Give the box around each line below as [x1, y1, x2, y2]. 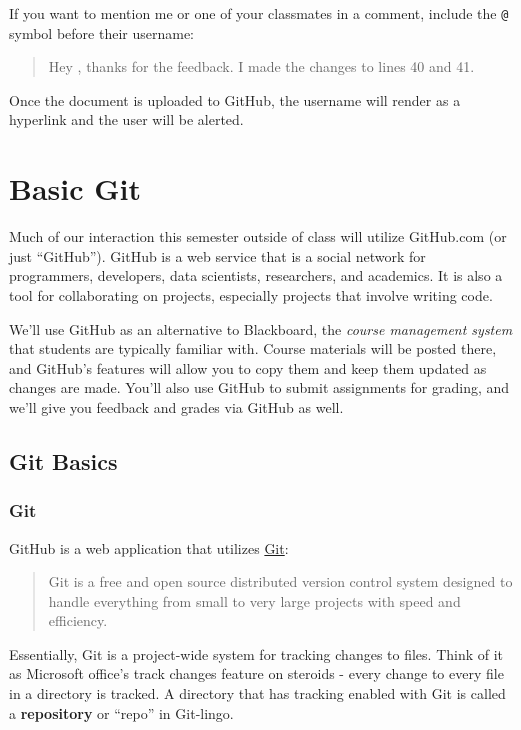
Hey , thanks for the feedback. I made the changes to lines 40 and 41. [48, 56, 475, 77]
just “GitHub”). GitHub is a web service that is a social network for [9, 245, 426, 266]
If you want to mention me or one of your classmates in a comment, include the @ [9, 3, 509, 23]
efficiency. [48, 610, 108, 631]
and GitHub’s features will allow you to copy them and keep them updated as [9, 357, 487, 378]
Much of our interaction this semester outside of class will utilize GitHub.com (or [9, 226, 507, 247]
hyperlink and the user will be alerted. [9, 109, 244, 130]
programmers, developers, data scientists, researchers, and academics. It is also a [9, 265, 503, 286]
